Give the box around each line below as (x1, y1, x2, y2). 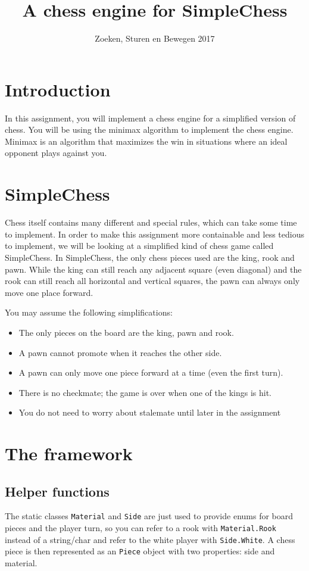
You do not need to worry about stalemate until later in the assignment (18, 406, 281, 419)
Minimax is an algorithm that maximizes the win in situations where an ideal (5, 135, 288, 147)
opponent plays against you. (5, 146, 107, 159)
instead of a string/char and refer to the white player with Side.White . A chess (5, 533, 295, 545)
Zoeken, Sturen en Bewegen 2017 (95, 32, 215, 45)
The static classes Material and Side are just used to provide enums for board (5, 510, 294, 522)
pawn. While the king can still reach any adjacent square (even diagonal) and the (5, 263, 302, 275)
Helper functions (5, 482, 110, 500)
